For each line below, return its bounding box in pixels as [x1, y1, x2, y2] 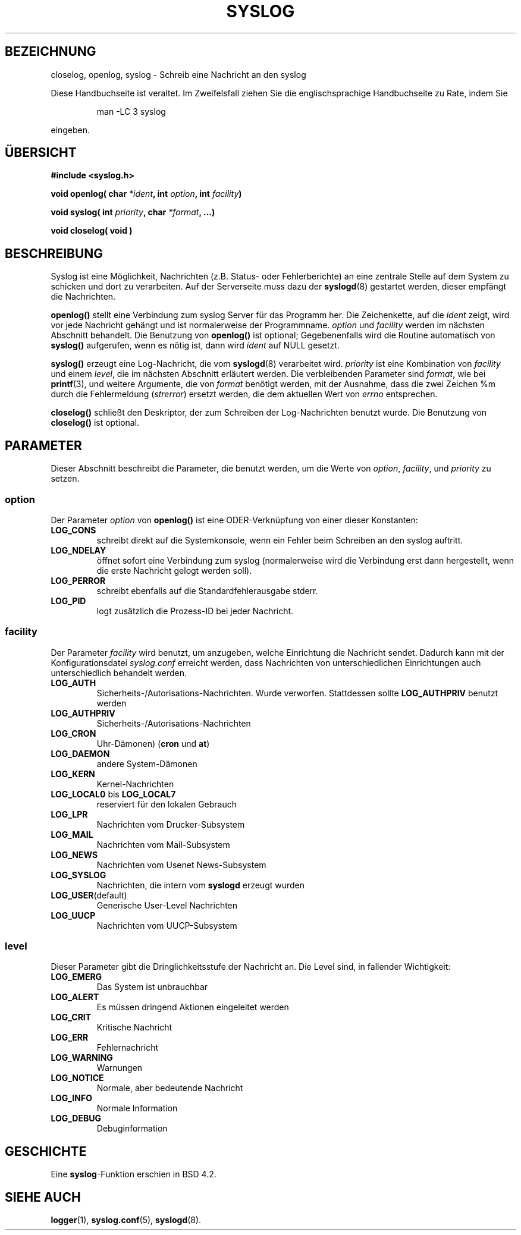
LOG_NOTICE [51, 1073, 104, 1083]
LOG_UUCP [51, 910, 96, 920]
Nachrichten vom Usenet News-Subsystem [96, 859, 266, 870]
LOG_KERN [51, 768, 95, 779]
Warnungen [96, 1063, 143, 1073]
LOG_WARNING [51, 1052, 113, 1063]
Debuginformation [96, 1123, 168, 1134]
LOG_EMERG [51, 972, 102, 982]
